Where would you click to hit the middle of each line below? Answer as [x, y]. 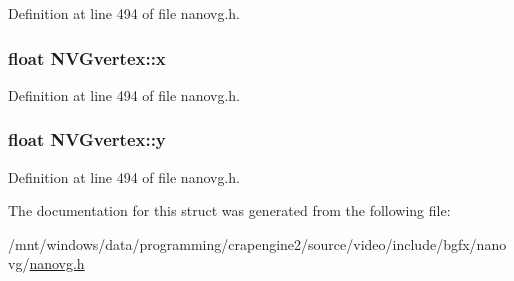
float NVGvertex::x [87, 57]
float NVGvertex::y [87, 139]
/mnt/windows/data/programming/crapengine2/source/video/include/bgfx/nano [257, 243]
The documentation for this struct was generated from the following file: [229, 210]
